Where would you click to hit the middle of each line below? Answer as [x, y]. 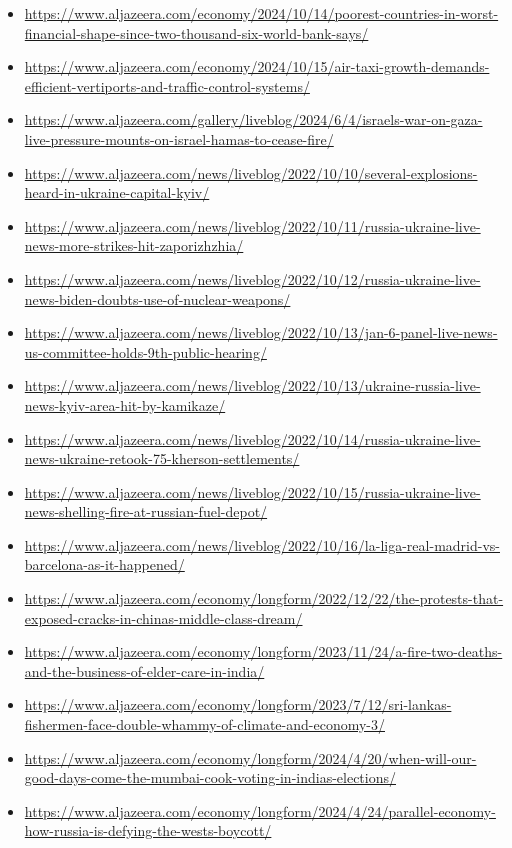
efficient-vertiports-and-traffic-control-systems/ [167, 85]
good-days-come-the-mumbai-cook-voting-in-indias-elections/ [210, 777]
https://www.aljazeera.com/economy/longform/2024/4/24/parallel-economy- [260, 810]
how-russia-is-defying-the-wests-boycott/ [148, 830]
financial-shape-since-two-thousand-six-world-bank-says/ [196, 32]
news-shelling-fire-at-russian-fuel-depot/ [146, 511]
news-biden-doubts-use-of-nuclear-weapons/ [157, 298]
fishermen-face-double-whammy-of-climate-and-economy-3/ [204, 724]
